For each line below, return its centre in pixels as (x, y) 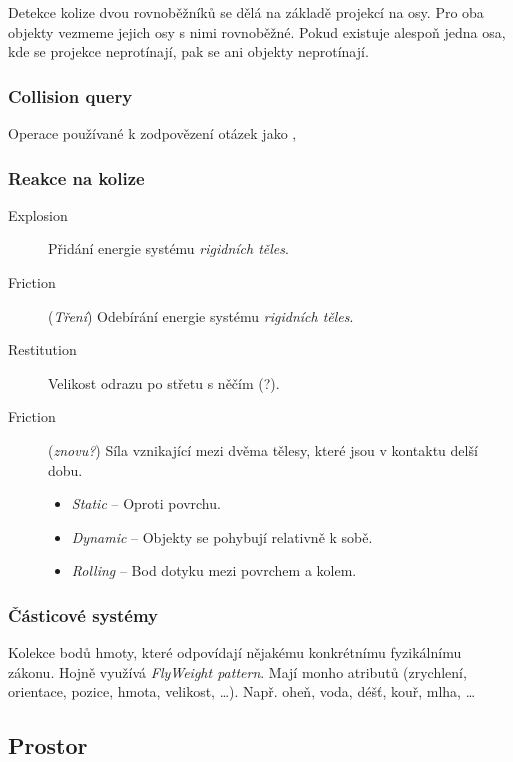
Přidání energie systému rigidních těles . (168, 248)
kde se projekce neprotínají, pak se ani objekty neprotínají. (188, 51)
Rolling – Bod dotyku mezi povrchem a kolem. (214, 570)
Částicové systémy (83, 614)
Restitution (42, 349)
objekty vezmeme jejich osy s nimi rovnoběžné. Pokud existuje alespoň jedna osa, (257, 31)
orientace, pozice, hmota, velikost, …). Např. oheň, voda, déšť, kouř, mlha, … (242, 691)
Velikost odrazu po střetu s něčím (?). (164, 382)
